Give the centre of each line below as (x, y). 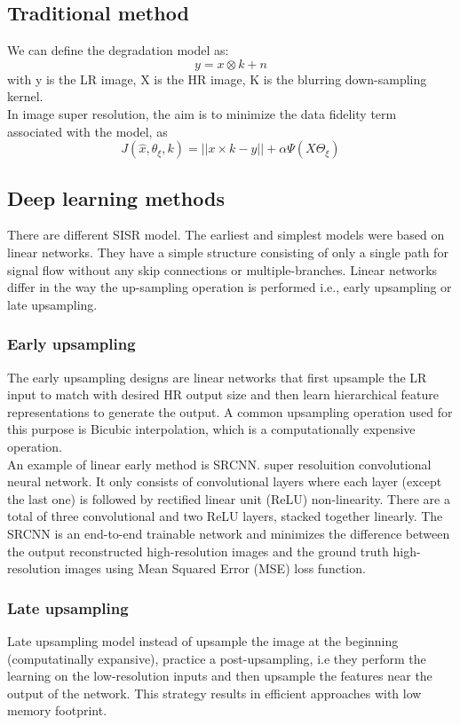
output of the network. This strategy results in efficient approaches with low (214, 693)
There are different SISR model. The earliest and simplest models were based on (226, 235)
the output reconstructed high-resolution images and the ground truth (198, 551)
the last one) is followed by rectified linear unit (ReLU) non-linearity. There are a (229, 498)
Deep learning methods (116, 197)
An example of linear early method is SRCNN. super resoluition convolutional (219, 464)
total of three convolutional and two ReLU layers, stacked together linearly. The (225, 516)
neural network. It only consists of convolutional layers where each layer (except (225, 481)
